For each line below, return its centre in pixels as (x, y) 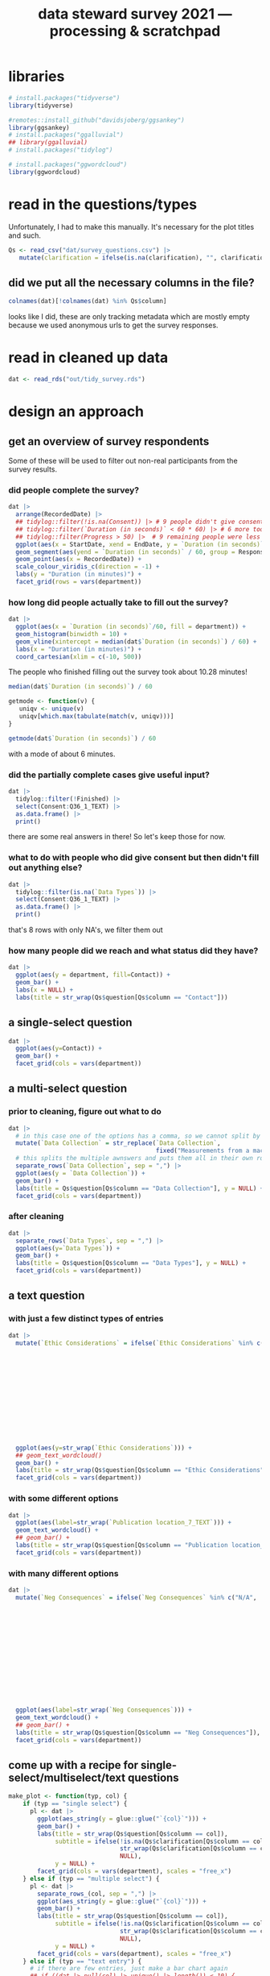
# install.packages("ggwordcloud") (68, 165)
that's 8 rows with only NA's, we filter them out (86, 930)
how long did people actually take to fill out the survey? (119, 602)
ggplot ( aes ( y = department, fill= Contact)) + (93, 975)
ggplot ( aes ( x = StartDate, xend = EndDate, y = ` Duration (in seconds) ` (140, 544)
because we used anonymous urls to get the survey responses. (113, 325)
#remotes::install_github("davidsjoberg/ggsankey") (96, 120)
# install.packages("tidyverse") (64, 98)
